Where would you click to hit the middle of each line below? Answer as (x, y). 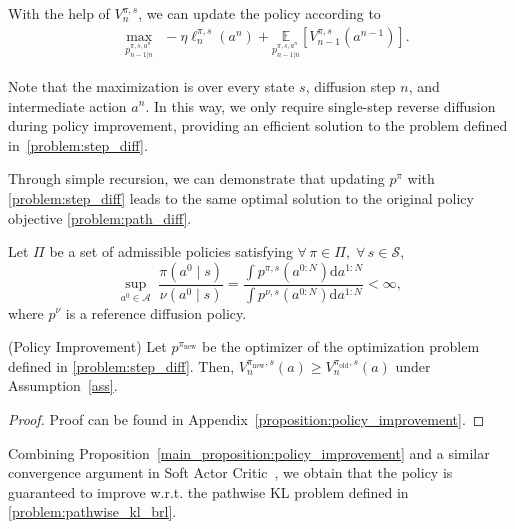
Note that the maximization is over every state (151, 85)
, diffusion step (350, 85)
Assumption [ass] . (63, 385)
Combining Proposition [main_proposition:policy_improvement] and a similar (249, 452)
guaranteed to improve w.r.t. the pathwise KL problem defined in (208, 491)
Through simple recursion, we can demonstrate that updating (196, 178)
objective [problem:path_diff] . (100, 217)
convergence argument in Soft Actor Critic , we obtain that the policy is (230, 472)
